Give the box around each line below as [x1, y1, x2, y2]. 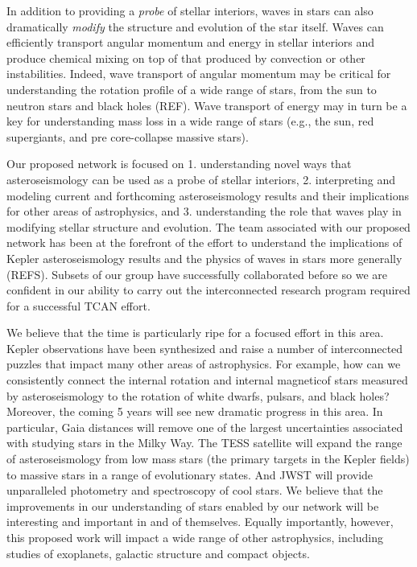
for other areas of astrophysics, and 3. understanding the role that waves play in [6, 203, 402, 220]
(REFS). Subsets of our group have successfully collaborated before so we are [6, 265, 387, 282]
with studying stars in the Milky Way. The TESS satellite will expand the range [6, 434, 403, 451]
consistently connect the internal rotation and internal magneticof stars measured [6, 372, 408, 388]
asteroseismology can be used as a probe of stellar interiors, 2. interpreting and [6, 171, 396, 187]
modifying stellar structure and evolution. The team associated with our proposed [6, 218, 411, 235]
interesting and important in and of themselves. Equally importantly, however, [6, 513, 394, 530]
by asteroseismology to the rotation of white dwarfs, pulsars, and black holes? [6, 387, 390, 404]
